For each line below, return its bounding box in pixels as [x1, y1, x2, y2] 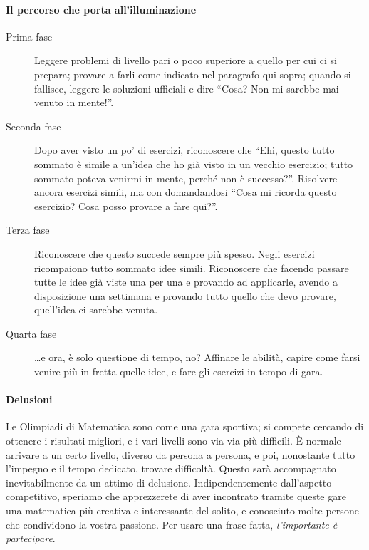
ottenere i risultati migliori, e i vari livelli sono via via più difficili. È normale [6, 433, 341, 448]
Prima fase [6, 28, 53, 43]
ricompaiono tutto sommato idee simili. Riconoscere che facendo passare [34, 260, 349, 275]
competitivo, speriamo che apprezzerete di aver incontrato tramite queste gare [6, 489, 346, 504]
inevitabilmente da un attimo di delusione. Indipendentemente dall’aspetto [6, 474, 332, 489]
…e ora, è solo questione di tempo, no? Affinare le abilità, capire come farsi [34, 350, 360, 365]
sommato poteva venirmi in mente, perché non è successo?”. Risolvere [34, 170, 338, 185]
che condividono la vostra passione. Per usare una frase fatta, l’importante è [6, 517, 338, 531]
